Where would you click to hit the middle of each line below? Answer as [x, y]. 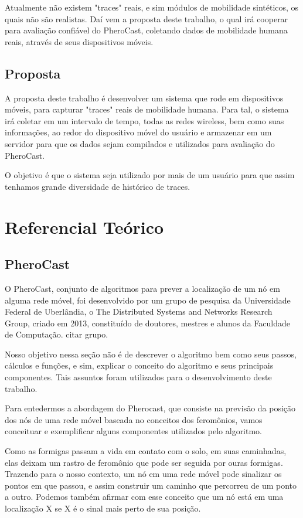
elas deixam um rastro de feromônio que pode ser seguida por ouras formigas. [144, 462]
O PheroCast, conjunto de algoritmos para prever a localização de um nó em [142, 288]
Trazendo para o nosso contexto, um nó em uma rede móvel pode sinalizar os [143, 474]
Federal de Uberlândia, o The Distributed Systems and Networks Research [139, 311]
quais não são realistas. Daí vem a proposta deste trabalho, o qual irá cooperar [147, 18]
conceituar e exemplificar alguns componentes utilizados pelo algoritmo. [134, 431]
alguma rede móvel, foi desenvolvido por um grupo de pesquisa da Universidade [148, 300]
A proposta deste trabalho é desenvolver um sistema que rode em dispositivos [144, 98]
